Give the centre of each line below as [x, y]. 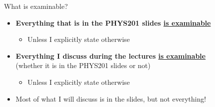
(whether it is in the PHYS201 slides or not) [83, 65]
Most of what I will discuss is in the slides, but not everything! [111, 98]
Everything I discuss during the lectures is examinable [110, 55]
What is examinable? [36, 6]
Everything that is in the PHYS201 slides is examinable [113, 22]
